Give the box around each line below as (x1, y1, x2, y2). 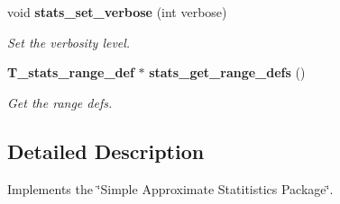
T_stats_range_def (7, 63, 134, 82)
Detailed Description (7, 137, 205, 164)
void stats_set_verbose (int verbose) (7, 3, 227, 21)
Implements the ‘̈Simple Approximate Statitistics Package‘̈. (7, 179, 334, 198)
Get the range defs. (7, 93, 113, 111)
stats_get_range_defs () (149, 63, 306, 82)
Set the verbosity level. (7, 32, 131, 51)
